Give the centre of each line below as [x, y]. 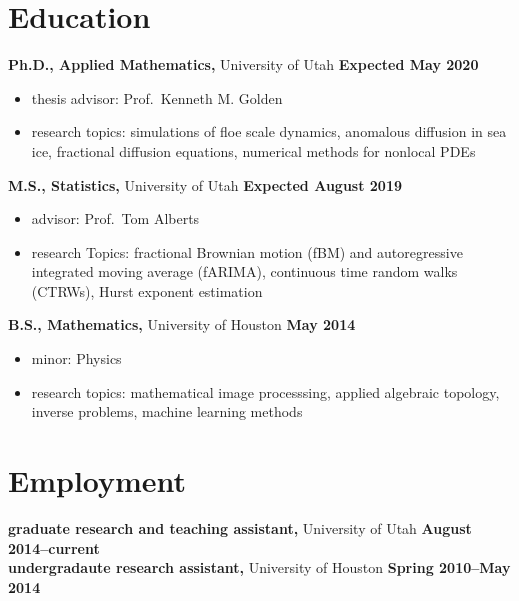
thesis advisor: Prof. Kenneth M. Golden [157, 97]
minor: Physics [76, 358]
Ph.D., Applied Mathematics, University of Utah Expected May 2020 [243, 64]
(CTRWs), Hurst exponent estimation [147, 290]
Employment [97, 480]
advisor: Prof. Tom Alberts [115, 218]
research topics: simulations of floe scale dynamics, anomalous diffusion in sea [269, 131]
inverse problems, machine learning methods [167, 411]
